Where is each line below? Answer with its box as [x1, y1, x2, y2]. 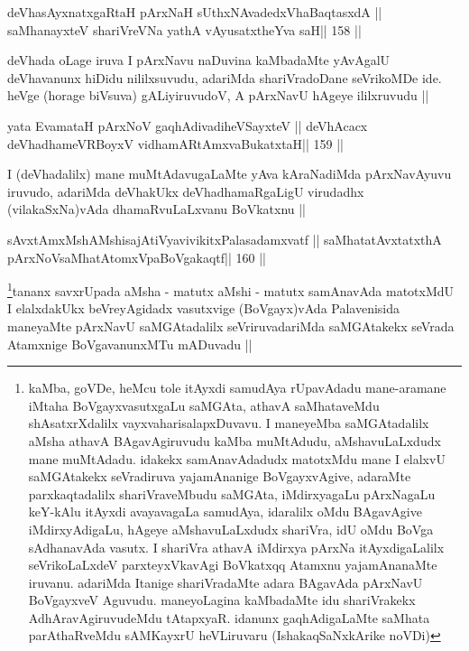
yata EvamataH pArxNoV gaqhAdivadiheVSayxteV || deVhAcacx [7, 116, 368, 135]
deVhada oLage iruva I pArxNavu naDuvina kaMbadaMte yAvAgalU [7, 51, 391, 70]
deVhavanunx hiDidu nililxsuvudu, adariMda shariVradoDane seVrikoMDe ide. [7, 68, 442, 87]
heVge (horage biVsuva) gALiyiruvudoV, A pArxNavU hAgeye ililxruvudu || [7, 86, 429, 105]
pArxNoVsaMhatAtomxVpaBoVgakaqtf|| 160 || [7, 247, 266, 266]
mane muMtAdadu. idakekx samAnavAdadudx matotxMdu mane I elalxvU [28, 449, 446, 468]
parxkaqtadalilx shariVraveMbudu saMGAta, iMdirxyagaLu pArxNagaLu [28, 484, 436, 503]
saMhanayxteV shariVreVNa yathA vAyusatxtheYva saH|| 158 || [7, 20, 362, 39]
